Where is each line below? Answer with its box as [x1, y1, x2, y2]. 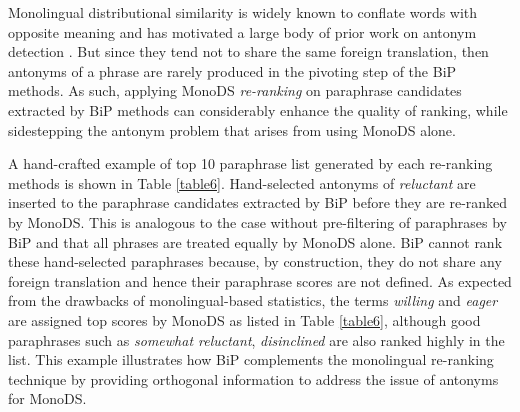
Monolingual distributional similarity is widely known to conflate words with [8, 2, 478, 22]
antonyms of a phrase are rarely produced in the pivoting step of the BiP [8, 60, 457, 81]
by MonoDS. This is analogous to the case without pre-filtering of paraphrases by [8, 211, 507, 232]
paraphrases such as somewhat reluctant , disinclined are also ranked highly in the [8, 329, 505, 350]
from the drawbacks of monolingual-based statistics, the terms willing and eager [8, 290, 498, 311]
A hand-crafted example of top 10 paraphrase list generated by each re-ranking [8, 153, 493, 174]
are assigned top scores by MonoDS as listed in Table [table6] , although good [8, 309, 481, 330]
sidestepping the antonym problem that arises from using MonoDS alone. [8, 119, 456, 140]
